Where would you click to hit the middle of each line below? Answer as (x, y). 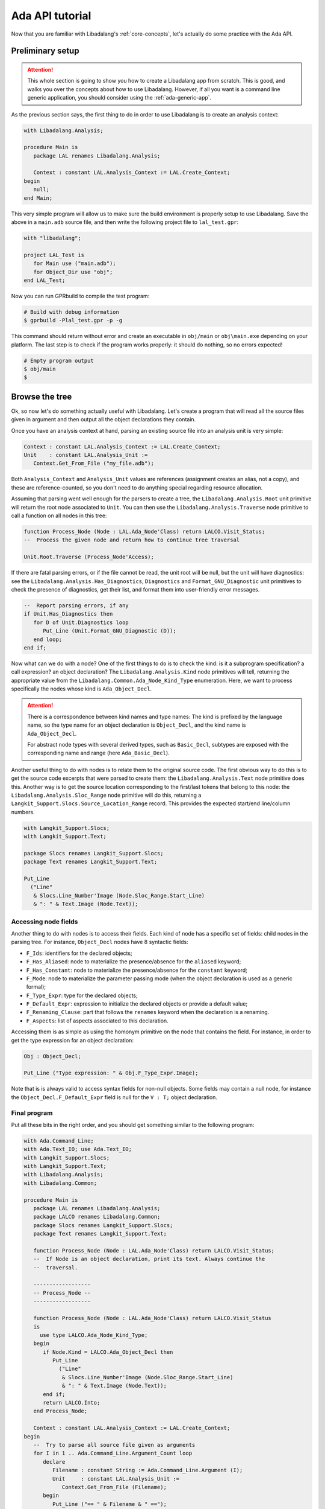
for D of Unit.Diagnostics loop (81, 622)
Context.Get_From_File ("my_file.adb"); (94, 464)
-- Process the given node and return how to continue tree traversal (132, 540)
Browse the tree (42, 396)
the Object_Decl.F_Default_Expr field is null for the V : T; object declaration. (114, 1097)
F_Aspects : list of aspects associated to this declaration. (97, 1021)
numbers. (23, 812)
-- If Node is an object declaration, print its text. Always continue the (149, 1259)
